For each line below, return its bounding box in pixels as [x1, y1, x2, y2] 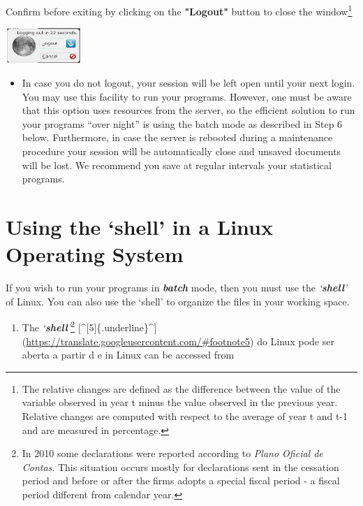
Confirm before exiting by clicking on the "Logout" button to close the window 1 [6, 2, 353, 18]
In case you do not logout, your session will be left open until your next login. [22, 75, 355, 90]
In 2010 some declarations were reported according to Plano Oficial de [22, 446, 323, 461]
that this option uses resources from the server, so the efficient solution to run [22, 103, 355, 117]
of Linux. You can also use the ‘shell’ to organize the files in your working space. [6, 294, 350, 308]
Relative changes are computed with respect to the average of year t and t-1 [22, 408, 348, 423]
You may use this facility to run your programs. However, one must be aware [22, 89, 352, 103]
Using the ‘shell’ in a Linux [6, 212, 273, 240]
